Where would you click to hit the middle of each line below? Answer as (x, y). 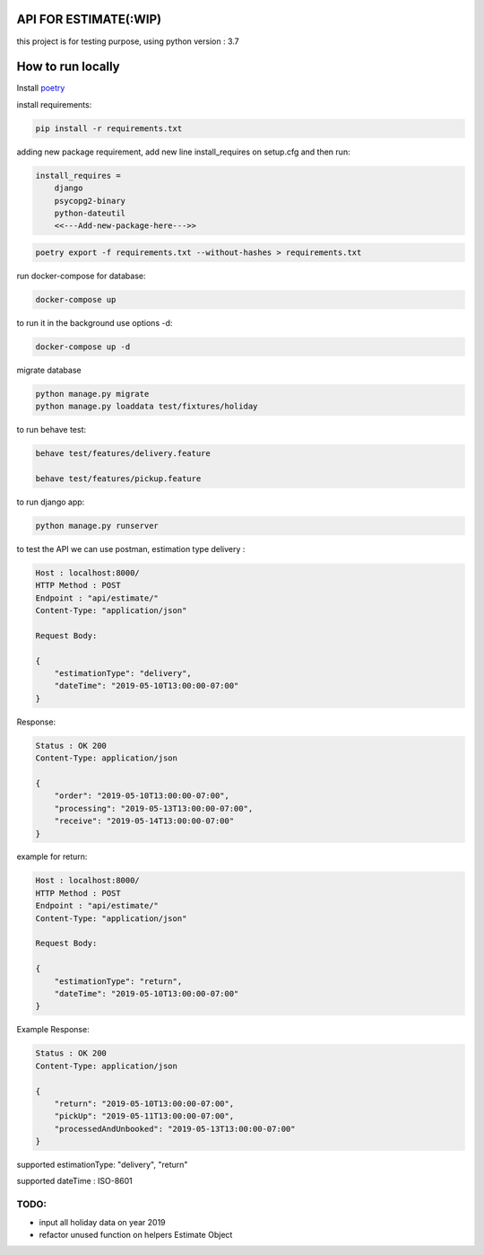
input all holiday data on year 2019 (102, 1222)
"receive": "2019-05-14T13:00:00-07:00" (144, 821)
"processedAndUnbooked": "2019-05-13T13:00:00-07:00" (175, 1128)
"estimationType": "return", (118, 981)
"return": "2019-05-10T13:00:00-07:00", (144, 1103)
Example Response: (53, 1030)
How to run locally (68, 67)
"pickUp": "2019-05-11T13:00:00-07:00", (144, 1116)
